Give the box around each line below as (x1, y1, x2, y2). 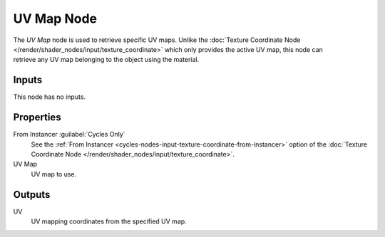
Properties (13, 111, 61, 124)
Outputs (13, 189, 51, 201)
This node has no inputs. (13, 93, 86, 101)
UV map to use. (31, 169, 77, 178)
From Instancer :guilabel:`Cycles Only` (13, 130, 125, 139)
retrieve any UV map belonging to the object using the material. (13, 56, 200, 64)
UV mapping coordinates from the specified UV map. (31, 217, 187, 226)
